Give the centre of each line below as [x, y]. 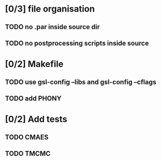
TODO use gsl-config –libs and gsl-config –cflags [81, 82]
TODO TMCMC [28, 153]
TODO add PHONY [33, 98]
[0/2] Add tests [36, 119]
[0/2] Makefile [34, 64]
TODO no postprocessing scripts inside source [77, 43]
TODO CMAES [27, 137]
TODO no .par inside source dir [52, 27]
